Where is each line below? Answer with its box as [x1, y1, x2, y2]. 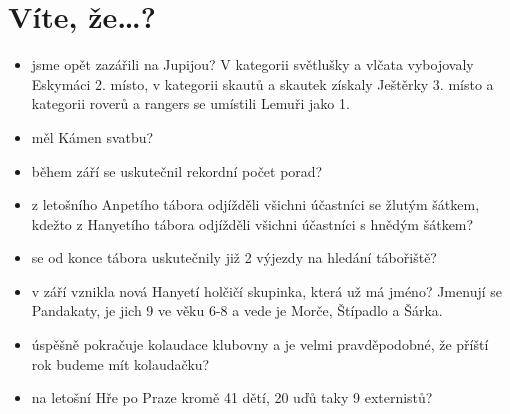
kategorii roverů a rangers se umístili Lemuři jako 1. [31, 93, 350, 114]
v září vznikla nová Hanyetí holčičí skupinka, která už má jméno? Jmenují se [31, 280, 502, 301]
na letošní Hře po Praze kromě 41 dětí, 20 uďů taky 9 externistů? [31, 387, 433, 408]
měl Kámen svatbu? [31, 126, 154, 147]
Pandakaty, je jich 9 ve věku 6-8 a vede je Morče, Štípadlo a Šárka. [31, 300, 443, 321]
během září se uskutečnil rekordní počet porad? [31, 160, 323, 181]
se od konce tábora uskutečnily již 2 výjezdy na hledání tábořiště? [31, 247, 437, 268]
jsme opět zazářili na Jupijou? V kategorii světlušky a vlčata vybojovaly [31, 54, 474, 75]
